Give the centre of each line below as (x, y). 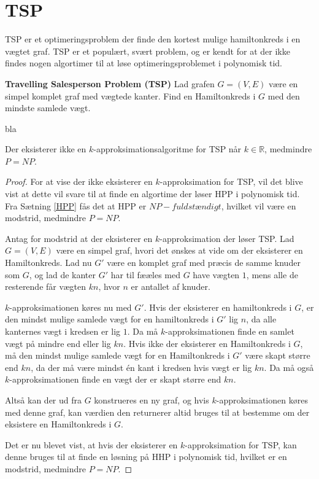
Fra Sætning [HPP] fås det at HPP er (76, 205)
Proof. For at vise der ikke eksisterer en (79, 181)
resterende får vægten (46, 286)
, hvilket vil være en (259, 205)
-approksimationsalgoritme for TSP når (167, 149)
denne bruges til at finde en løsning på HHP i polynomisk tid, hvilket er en (146, 457)
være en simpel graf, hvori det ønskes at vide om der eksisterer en (179, 250)
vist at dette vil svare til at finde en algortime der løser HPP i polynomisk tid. (152, 194)
